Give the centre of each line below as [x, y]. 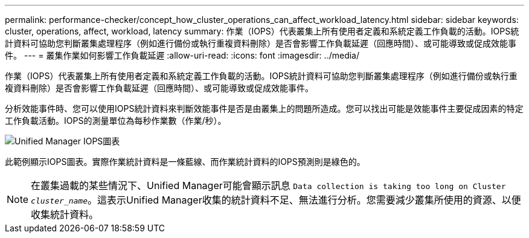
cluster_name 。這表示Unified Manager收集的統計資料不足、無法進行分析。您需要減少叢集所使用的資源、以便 [276, 200]
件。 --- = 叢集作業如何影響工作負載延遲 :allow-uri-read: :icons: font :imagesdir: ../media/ [182, 55]
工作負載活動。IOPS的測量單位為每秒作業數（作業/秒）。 [116, 121]
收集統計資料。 [65, 214]
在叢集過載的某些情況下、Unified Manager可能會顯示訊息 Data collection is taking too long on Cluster [268, 185]
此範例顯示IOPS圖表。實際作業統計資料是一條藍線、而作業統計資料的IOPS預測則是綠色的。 [185, 162]
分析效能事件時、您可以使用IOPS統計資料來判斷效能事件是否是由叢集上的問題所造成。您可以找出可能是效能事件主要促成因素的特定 [264, 108]
